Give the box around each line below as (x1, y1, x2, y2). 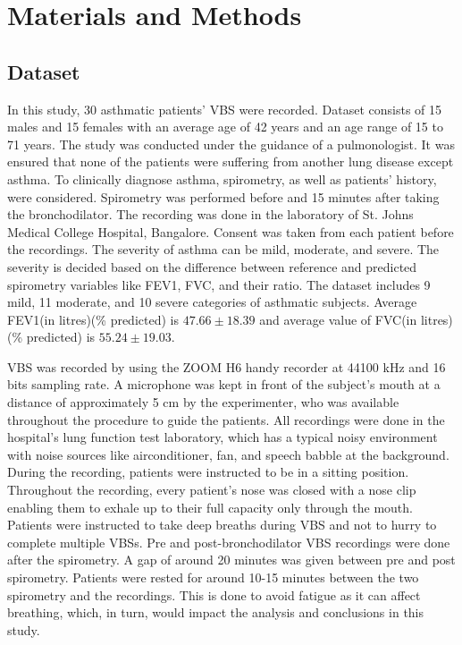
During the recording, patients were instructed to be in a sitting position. (7, 463, 409, 481)
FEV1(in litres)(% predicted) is (7, 310, 179, 328)
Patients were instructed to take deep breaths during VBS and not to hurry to (7, 515, 437, 534)
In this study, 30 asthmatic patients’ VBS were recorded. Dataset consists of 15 (7, 99, 442, 118)
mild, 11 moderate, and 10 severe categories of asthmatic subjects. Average (7, 293, 417, 311)
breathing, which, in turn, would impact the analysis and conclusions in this (7, 603, 424, 622)
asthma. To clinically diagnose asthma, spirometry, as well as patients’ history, (7, 169, 437, 188)
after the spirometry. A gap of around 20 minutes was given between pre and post (7, 550, 456, 569)
